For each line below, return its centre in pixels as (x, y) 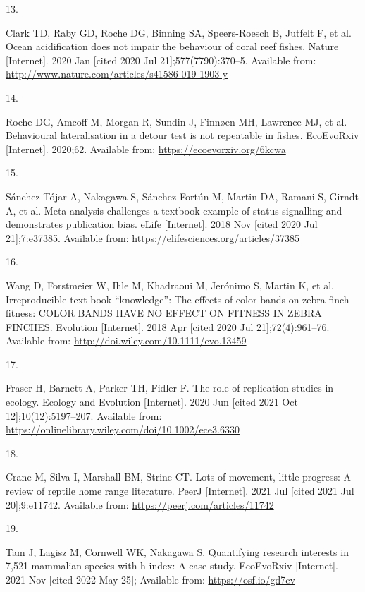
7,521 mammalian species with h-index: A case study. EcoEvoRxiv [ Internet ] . (172, 566)
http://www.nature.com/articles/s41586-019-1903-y (117, 74)
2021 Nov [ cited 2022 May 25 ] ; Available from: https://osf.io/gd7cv (150, 579)
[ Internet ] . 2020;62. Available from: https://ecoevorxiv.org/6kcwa (146, 149)
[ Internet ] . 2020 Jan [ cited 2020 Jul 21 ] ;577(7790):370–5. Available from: (161, 60)
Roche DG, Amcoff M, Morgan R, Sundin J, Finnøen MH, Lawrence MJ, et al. (177, 121)
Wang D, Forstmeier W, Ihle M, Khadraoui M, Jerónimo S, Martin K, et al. (170, 285)
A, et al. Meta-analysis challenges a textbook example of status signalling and (174, 210)
